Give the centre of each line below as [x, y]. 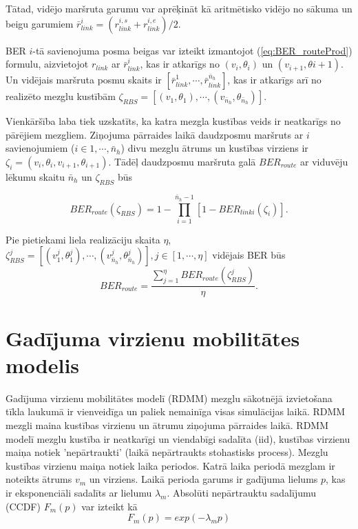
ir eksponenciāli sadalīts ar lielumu [79, 492]
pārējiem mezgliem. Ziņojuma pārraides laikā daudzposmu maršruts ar [155, 134]
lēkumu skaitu [35, 176]
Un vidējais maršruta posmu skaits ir [84, 80]
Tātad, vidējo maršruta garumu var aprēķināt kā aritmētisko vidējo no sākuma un [179, 8]
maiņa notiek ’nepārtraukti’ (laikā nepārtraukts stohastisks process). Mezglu [167, 452]
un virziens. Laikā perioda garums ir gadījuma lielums [203, 479]
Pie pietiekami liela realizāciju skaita [83, 239]
